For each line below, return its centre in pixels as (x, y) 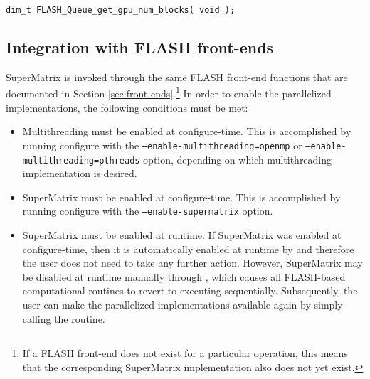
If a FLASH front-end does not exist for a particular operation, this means (185, 353)
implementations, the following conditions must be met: (127, 107)
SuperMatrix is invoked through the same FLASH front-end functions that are (177, 76)
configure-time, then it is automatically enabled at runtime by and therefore (188, 249)
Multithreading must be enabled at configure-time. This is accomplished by (187, 131)
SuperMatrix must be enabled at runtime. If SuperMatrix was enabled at (182, 235)
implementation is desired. (80, 173)
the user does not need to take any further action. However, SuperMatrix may (192, 263)
